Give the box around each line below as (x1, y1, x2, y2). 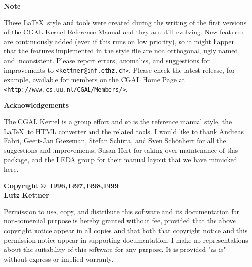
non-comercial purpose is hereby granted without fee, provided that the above (4, 216, 236, 226)
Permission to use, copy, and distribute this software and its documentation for (4, 206, 239, 216)
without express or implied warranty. (4, 253, 114, 264)
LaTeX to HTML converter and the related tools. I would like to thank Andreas (4, 126, 244, 136)
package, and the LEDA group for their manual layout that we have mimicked (4, 154, 237, 165)
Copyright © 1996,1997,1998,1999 (4, 180, 119, 190)
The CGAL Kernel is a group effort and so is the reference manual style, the (4, 117, 232, 127)
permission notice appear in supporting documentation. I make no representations (4, 234, 248, 245)
